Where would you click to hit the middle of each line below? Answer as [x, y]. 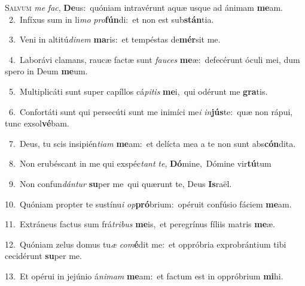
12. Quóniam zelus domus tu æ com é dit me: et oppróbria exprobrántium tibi [146, 244]
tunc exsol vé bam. [37, 123]
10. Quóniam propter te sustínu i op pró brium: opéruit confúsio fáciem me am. [148, 204]
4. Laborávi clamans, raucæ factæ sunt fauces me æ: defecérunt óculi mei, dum [154, 59]
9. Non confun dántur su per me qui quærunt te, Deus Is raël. [120, 183]
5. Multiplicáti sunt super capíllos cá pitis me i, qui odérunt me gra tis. [138, 91]
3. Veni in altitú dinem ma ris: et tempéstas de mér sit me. [115, 39]
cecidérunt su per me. [43, 256]
